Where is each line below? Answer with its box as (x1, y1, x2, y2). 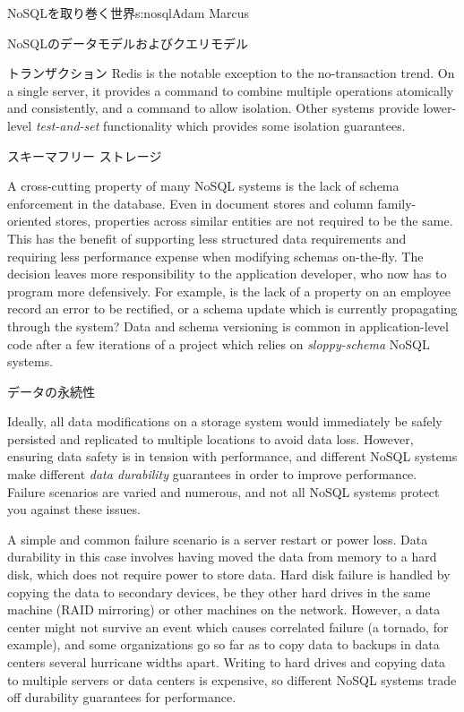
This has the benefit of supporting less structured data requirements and (7, 228, 407, 247)
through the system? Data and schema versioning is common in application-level (7, 316, 449, 335)
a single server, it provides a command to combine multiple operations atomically (7, 81, 454, 99)
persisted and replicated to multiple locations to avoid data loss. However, (7, 429, 414, 448)
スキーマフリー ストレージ (7, 146, 162, 165)
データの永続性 (7, 382, 95, 400)
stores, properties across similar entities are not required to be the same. (56, 211, 453, 230)
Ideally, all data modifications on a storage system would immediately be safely (7, 412, 443, 431)
